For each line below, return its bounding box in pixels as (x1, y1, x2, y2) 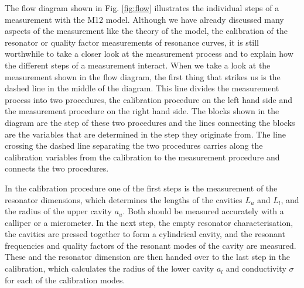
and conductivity (226, 262, 286, 275)
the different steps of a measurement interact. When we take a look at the (5, 59, 271, 71)
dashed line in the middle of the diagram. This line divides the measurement (5, 82, 279, 94)
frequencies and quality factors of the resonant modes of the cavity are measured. (5, 239, 296, 251)
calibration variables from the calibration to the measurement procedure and (5, 150, 280, 163)
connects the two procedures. (5, 162, 109, 174)
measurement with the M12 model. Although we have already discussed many (5, 13, 284, 25)
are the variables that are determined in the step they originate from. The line (5, 128, 286, 140)
